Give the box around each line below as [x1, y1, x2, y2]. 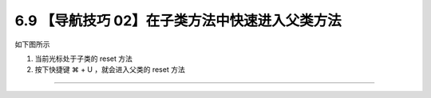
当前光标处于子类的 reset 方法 [34, 54, 133, 63]
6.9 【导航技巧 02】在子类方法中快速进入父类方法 [14, 12, 342, 29]
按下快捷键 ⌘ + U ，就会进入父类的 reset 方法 [34, 65, 185, 74]
